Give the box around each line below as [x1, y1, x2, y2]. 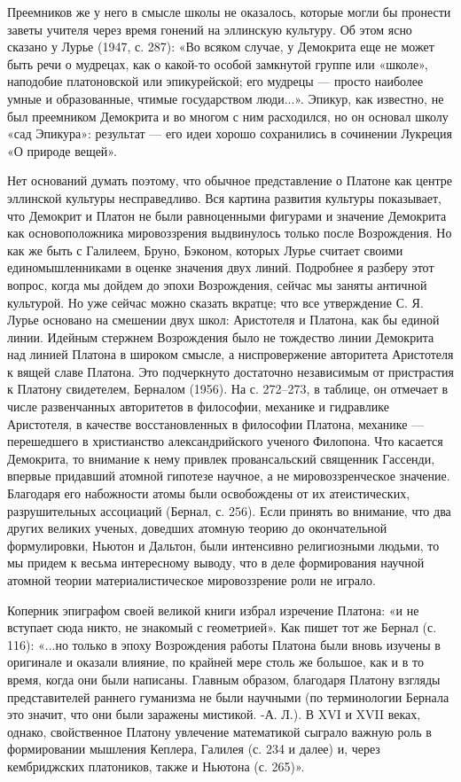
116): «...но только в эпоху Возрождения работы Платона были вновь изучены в [7, 635, 441, 653]
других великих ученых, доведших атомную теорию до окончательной [7, 519, 387, 537]
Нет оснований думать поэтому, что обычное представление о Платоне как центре [7, 171, 452, 190]
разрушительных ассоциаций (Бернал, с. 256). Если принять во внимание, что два [7, 501, 451, 520]
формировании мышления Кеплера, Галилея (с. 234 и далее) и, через [7, 739, 380, 758]
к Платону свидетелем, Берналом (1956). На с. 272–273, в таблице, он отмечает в [7, 379, 449, 398]
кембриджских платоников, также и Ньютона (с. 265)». [7, 756, 305, 775]
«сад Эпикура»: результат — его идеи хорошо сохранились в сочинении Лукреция [7, 124, 453, 143]
